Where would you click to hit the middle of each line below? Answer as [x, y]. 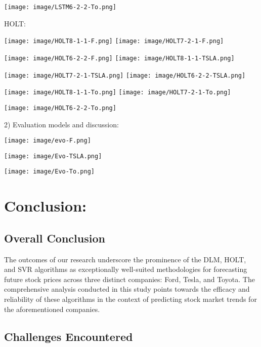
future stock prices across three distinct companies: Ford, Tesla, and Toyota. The [129, 279]
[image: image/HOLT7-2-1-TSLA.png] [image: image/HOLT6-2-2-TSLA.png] [125, 75]
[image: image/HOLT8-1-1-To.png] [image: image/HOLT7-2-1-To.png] [118, 93]
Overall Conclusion [55, 238]
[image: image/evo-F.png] [48, 141]
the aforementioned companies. [52, 309]
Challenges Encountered [69, 336]
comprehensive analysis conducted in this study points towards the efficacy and [127, 289]
